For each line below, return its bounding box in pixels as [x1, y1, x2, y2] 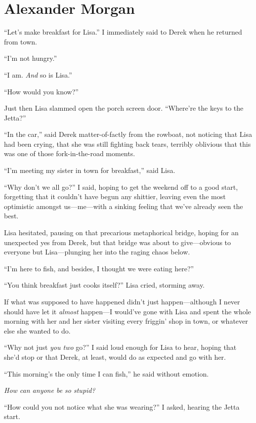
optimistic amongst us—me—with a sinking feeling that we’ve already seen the [4, 201, 243, 211]
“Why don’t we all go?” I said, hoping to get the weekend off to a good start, [4, 181, 238, 192]
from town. [4, 36, 37, 46]
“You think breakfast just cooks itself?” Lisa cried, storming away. [4, 280, 205, 290]
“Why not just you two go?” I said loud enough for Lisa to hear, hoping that [4, 342, 237, 352]
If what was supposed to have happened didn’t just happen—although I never [4, 296, 240, 306]
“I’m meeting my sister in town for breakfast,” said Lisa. [4, 165, 175, 175]
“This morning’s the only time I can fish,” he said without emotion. [4, 368, 209, 379]
